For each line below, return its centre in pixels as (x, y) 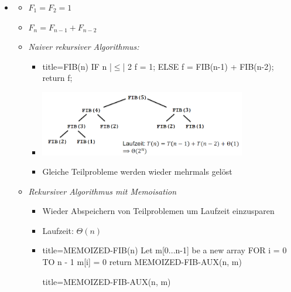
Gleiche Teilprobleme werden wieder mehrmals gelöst (137, 172)
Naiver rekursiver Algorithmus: (84, 47)
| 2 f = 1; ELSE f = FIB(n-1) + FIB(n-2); (198, 66)
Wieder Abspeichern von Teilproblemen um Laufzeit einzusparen (158, 211)
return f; (57, 78)
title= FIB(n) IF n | (77, 66)
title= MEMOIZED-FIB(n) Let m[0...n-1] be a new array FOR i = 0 (165, 250)
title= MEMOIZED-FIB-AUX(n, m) (107, 281)
